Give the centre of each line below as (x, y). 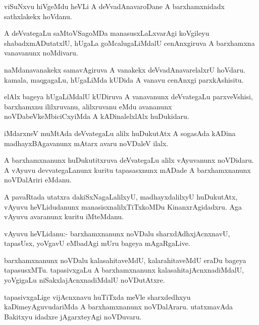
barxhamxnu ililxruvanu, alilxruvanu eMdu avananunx (88, 106)
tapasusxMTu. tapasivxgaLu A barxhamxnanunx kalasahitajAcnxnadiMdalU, (124, 270)
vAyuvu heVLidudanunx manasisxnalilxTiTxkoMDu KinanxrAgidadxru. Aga (123, 206)
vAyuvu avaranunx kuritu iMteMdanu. (64, 216)
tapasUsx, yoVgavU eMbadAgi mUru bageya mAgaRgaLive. (97, 243)
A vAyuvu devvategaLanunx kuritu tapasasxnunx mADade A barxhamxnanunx (127, 170)
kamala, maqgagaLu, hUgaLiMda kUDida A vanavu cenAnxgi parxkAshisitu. (124, 79)
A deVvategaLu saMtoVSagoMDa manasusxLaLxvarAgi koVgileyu (107, 33)
